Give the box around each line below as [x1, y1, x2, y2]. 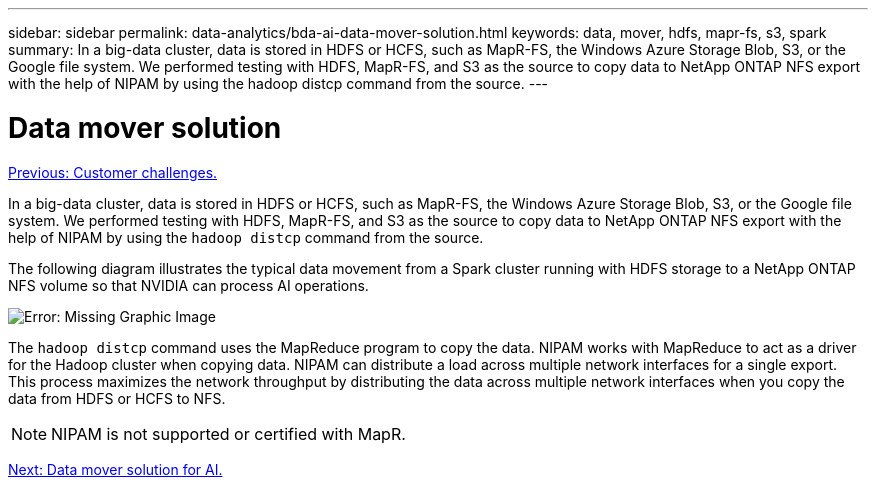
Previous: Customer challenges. [8, 163, 218, 181]
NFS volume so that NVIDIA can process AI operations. [8, 276, 369, 294]
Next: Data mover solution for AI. [8, 460, 223, 478]
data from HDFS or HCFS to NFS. [8, 389, 226, 407]
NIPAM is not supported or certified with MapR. [51, 423, 406, 444]
